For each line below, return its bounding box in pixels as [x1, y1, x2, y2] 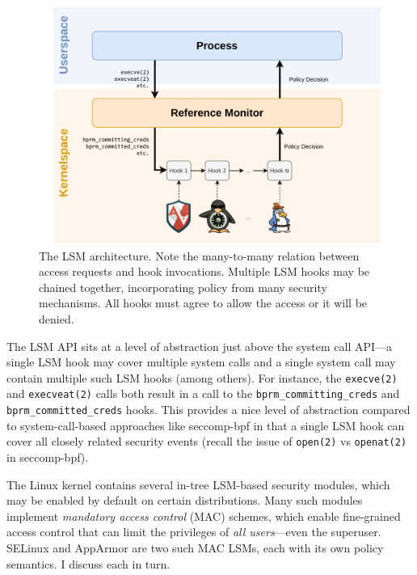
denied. [39, 310, 74, 327]
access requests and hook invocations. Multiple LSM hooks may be [39, 263, 370, 280]
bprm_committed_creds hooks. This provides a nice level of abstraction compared [6, 401, 411, 418]
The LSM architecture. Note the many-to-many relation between [39, 247, 360, 264]
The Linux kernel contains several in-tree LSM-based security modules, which [6, 476, 390, 493]
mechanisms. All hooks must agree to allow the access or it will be [39, 294, 368, 311]
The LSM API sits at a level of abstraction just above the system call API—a [6, 337, 393, 354]
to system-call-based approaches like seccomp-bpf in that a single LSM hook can [6, 416, 405, 433]
